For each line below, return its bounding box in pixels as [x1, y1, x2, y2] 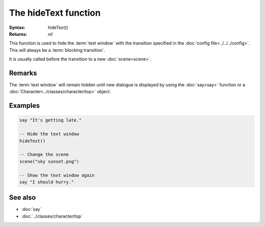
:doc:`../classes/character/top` [21, 213, 83, 219]
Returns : [9, 31, 27, 37]
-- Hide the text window [19, 131, 79, 137]
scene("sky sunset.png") [19, 158, 79, 164]
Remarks [9, 69, 37, 77]
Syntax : [9, 25, 26, 30]
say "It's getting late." [19, 118, 82, 123]
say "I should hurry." [19, 179, 74, 185]
